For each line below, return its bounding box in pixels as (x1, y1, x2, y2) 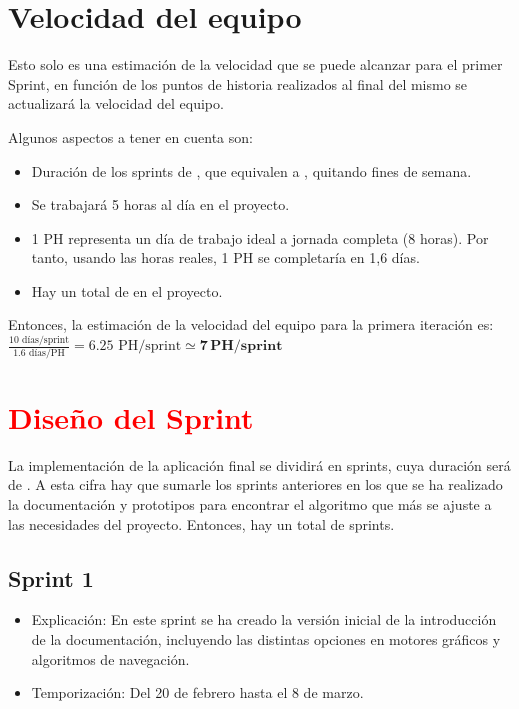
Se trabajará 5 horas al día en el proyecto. (31, 194, 290, 215)
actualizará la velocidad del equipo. (8, 93, 224, 114)
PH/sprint (118, 339, 182, 354)
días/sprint (22, 335, 70, 346)
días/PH (28, 347, 65, 358)
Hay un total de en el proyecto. (31, 280, 223, 301)
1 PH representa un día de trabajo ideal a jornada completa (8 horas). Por (31, 227, 489, 248)
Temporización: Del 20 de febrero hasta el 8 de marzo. (31, 682, 364, 703)
